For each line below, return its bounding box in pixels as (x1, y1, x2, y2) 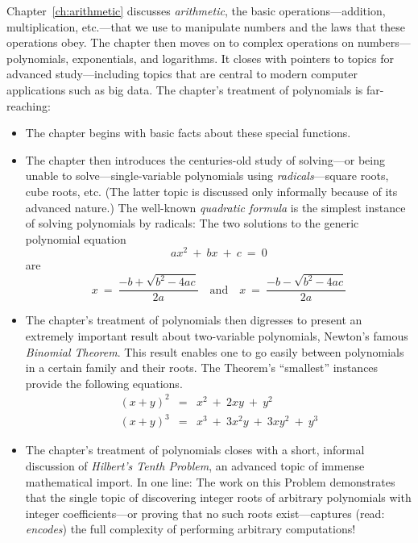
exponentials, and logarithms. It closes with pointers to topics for (72, 49, 394, 66)
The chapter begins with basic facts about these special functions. (25, 124, 351, 141)
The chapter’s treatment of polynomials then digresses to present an (25, 311, 362, 328)
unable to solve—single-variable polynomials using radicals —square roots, (25, 167, 389, 184)
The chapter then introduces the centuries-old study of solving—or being (25, 151, 385, 168)
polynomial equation (25, 230, 126, 247)
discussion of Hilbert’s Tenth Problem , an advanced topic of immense (25, 457, 365, 474)
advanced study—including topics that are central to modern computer (6, 65, 358, 82)
